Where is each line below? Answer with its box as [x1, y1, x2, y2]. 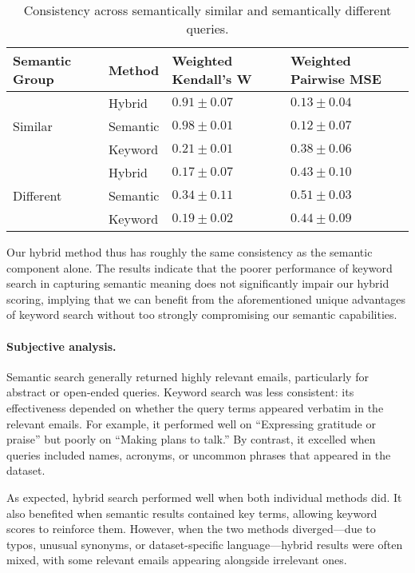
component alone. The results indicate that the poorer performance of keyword [6, 259, 393, 276]
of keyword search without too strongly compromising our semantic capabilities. [6, 306, 397, 323]
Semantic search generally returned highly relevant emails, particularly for [6, 368, 369, 384]
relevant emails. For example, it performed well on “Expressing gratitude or [6, 415, 376, 432]
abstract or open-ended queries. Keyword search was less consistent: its [6, 384, 354, 400]
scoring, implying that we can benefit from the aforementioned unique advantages [6, 290, 406, 307]
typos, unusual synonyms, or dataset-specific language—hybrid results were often [6, 535, 403, 552]
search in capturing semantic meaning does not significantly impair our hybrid [6, 275, 389, 292]
